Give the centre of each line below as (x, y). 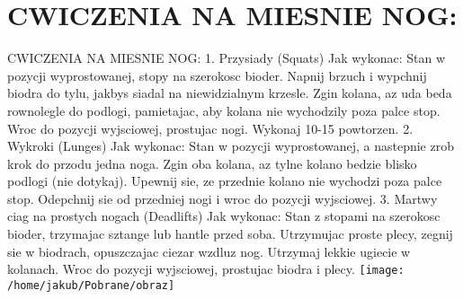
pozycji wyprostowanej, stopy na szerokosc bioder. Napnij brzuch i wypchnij (217, 75)
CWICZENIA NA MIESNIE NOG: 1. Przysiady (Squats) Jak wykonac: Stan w (227, 58)
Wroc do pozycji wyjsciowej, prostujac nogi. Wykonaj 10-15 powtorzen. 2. (210, 128)
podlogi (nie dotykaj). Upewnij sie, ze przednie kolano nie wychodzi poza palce (225, 181)
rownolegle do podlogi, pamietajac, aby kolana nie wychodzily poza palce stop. (224, 110)
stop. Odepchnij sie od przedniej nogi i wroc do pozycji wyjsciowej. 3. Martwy (223, 198)
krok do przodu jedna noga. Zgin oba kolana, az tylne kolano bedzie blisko (212, 163)
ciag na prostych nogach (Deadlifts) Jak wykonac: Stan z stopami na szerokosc (224, 216)
